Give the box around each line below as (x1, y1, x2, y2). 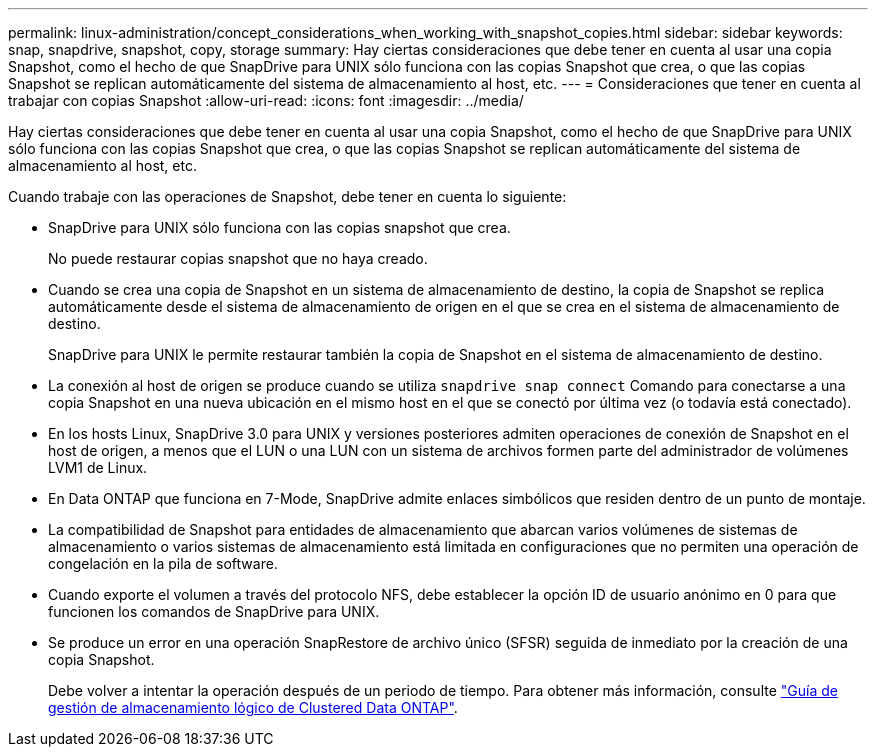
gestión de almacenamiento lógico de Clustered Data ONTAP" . (48, 699, 458, 716)
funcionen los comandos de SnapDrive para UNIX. (48, 603, 380, 620)
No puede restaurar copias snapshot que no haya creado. (48, 250, 428, 267)
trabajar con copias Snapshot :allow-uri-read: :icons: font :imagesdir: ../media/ (8, 92, 524, 109)
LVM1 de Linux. (48, 459, 148, 476)
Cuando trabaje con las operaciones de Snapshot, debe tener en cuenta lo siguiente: (8, 188, 567, 205)
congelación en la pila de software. (48, 555, 278, 572)
